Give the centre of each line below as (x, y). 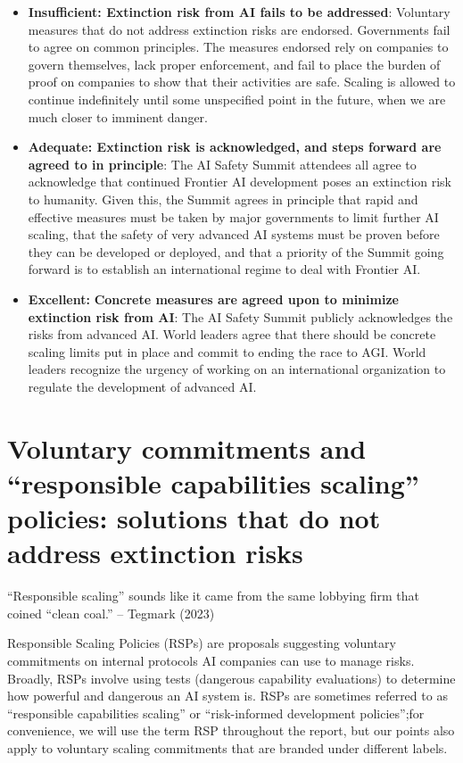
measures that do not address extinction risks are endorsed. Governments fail (239, 29)
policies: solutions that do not (194, 518)
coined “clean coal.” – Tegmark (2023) (111, 613)
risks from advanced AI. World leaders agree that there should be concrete (232, 334)
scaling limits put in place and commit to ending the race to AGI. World (227, 351)
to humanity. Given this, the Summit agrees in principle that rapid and (223, 199)
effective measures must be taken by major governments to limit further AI (233, 216)
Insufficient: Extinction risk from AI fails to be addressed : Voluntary (239, 12)
